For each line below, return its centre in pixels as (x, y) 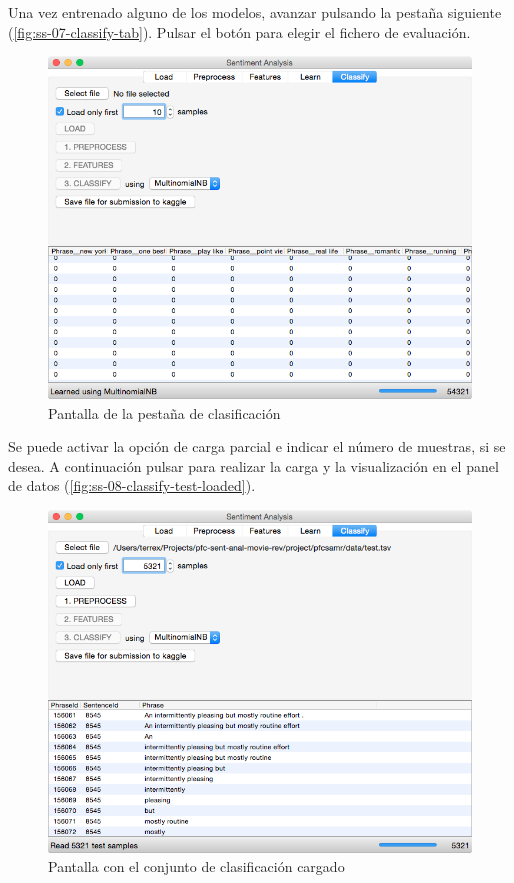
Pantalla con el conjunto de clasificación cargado (196, 866)
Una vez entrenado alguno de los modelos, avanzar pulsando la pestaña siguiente (255, 12)
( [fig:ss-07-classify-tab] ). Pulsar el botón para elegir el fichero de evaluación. (239, 31)
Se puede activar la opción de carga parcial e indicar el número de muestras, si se (257, 446)
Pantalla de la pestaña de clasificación (164, 412)
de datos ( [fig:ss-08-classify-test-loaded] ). (132, 485)
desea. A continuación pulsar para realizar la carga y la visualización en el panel (253, 465)
